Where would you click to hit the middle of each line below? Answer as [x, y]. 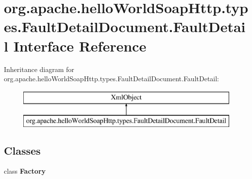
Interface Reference [80, 45]
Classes [22, 151]
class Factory [25, 171]
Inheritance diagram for [39, 69]
